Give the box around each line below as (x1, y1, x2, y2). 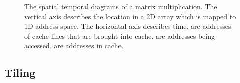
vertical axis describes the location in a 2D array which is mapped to (24, 11, 236, 21)
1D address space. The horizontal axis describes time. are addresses (24, 21, 231, 31)
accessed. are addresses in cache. (24, 40, 124, 51)
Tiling (4, 65, 36, 80)
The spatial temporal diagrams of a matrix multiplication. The (24, 1, 217, 11)
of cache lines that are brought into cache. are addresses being (24, 30, 215, 41)
